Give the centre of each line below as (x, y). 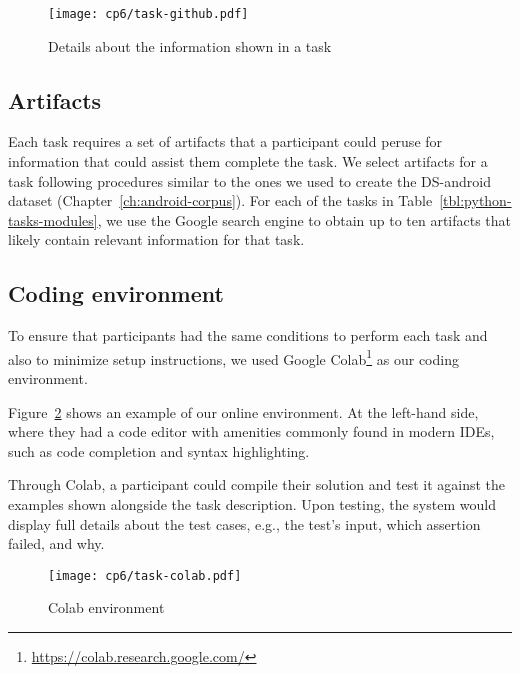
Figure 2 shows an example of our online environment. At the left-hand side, (243, 411)
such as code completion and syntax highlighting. (159, 450)
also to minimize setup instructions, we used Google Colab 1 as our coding (233, 357)
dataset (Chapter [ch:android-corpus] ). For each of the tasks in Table (220, 200)
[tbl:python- (475, 200)
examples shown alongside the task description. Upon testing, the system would (252, 504)
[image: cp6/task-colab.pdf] (145, 575)
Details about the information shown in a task (190, 45)
